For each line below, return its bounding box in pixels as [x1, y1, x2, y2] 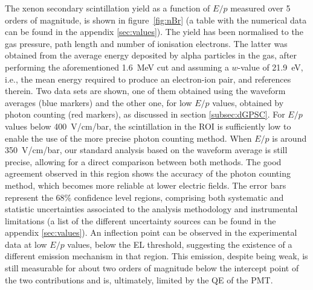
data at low [5, 238, 47, 250]
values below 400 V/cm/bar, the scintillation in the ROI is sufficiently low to [5, 119, 291, 132]
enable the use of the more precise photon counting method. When [5, 131, 252, 144]
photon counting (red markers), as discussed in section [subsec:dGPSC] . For [5, 108, 285, 121]
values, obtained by [212, 96, 284, 109]
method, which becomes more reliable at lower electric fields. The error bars [5, 178, 286, 191]
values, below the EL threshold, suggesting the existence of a [67, 238, 292, 250]
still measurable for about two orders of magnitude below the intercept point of [5, 262, 299, 274]
